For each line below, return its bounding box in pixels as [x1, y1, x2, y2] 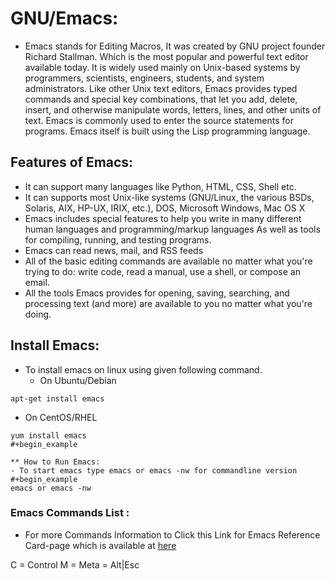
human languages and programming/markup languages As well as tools [24, 223, 321, 235]
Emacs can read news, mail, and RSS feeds [24, 244, 204, 256]
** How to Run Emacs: [10, 457, 101, 467]
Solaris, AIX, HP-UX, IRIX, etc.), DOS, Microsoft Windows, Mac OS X [24, 202, 306, 214]
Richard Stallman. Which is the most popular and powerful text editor [24, 50, 309, 62]
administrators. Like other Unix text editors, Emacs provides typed [24, 82, 298, 94]
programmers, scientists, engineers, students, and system [24, 72, 265, 84]
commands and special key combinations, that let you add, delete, [24, 93, 298, 105]
